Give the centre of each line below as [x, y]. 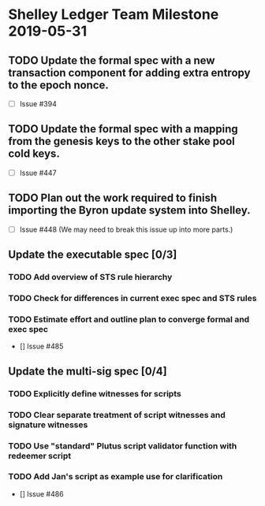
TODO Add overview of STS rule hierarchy [90, 277]
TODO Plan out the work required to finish [113, 198]
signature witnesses [48, 425]
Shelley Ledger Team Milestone [114, 15]
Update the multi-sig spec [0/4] [88, 371]
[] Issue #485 [41, 346]
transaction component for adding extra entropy [129, 73]
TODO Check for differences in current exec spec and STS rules [132, 299]
